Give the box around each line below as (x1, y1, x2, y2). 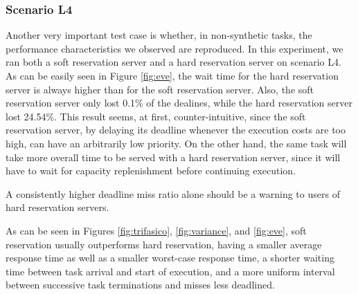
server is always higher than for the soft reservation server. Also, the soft (6, 82, 314, 96)
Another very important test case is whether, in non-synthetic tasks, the (6, 28, 312, 42)
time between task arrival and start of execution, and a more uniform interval (6, 264, 335, 278)
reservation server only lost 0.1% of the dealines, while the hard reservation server (6, 95, 352, 110)
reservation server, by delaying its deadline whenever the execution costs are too (6, 122, 346, 137)
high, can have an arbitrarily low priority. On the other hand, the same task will (6, 136, 347, 150)
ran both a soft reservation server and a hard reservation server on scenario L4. (6, 55, 341, 69)
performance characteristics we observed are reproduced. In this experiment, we (6, 41, 343, 55)
